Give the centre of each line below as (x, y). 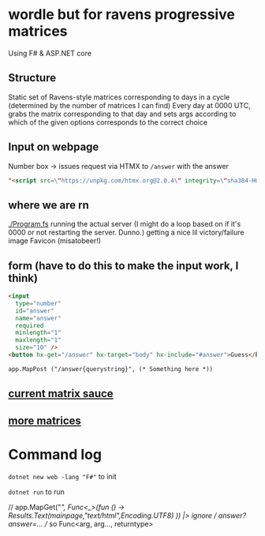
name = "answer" (38, 318)
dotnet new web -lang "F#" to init (62, 476)
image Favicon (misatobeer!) (54, 241)
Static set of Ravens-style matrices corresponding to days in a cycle (119, 97)
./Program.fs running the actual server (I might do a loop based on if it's (125, 224)
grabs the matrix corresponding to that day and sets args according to (122, 114)
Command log (55, 454)
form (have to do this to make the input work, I (123, 266)
